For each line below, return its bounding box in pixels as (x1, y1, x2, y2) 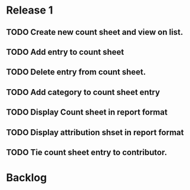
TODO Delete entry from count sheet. (6, 67, 146, 77)
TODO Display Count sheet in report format (6, 107, 168, 117)
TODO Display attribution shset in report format (6, 127, 184, 137)
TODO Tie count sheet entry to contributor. (6, 147, 167, 157)
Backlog (6, 171, 47, 185)
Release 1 (6, 4, 53, 17)
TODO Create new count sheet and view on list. (6, 27, 184, 37)
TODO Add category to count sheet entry (6, 87, 160, 97)
